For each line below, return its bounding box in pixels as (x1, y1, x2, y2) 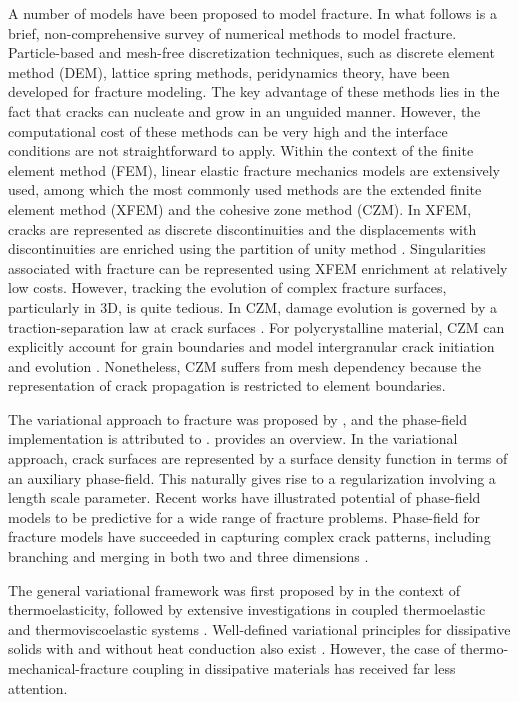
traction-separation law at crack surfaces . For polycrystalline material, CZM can (8, 316, 505, 337)
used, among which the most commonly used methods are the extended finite (8, 179, 482, 200)
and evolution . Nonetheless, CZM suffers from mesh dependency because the (8, 355, 482, 376)
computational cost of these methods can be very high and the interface (8, 120, 448, 141)
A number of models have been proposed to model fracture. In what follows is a (8, 3, 497, 23)
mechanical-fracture (8, 658, 128, 678)
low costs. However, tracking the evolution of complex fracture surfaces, (8, 277, 447, 298)
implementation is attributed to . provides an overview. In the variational (8, 428, 458, 449)
